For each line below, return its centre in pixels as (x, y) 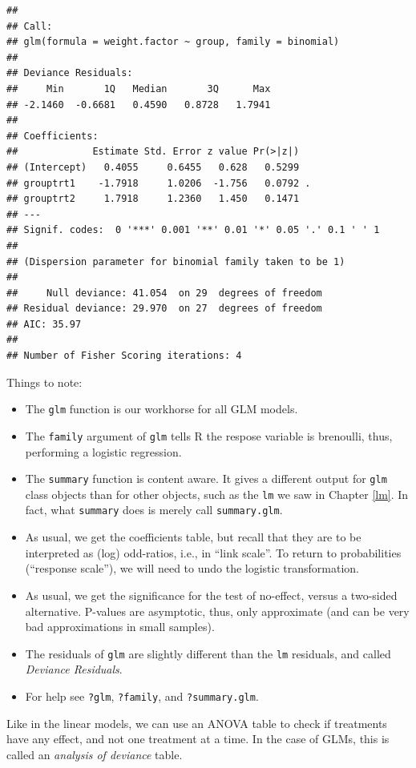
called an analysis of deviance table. (95, 754)
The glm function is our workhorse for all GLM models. (162, 409)
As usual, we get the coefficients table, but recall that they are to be (193, 537)
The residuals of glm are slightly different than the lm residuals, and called (208, 653)
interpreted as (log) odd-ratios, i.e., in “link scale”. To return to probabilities (213, 552)
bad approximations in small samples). (120, 627)
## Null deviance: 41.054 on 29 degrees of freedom (164, 293)
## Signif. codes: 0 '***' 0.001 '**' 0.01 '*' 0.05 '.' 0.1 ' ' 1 (193, 230)
